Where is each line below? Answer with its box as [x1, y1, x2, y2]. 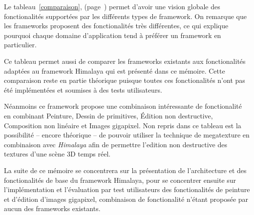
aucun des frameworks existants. [4, 203, 101, 214]
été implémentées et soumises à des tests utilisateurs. [4, 84, 162, 95]
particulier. [4, 39, 37, 50]
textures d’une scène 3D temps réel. [4, 149, 111, 159]
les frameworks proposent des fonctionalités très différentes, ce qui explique [4, 20, 229, 31]
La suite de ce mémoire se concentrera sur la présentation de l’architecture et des [4, 165, 247, 175]
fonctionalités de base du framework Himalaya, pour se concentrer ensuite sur [4, 175, 236, 185]
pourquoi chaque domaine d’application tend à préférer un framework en [4, 30, 221, 40]
